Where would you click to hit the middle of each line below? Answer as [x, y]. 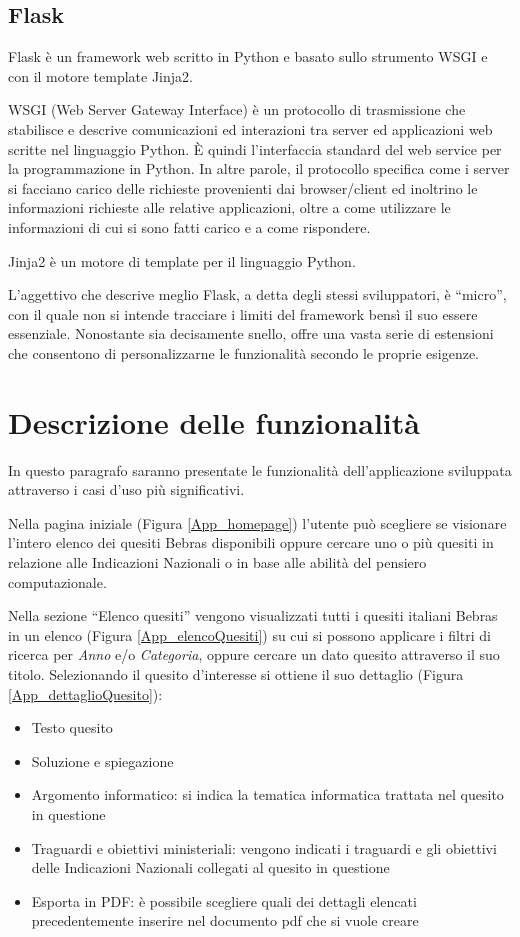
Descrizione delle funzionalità [214, 421]
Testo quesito [72, 727]
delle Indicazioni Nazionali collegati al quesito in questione [210, 867]
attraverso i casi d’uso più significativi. [126, 489]
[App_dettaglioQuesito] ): [85, 693]
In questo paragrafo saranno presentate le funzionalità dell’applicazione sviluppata [260, 469]
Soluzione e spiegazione [102, 760]
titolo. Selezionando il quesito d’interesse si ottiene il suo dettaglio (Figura [236, 673]
